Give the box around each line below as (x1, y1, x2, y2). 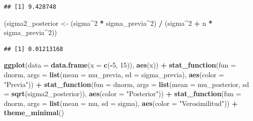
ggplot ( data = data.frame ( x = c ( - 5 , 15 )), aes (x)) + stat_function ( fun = (4, 60, 236, 70)
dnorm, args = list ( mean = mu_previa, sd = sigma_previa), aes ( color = (4, 69, 224, 79)
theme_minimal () (4, 107, 64, 118)
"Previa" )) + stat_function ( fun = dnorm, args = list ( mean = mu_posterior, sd (4, 79, 249, 89)
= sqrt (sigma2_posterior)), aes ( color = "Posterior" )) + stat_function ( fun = (4, 88, 241, 99)
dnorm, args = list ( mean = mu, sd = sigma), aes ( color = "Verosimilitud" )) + (4, 98, 238, 108)
